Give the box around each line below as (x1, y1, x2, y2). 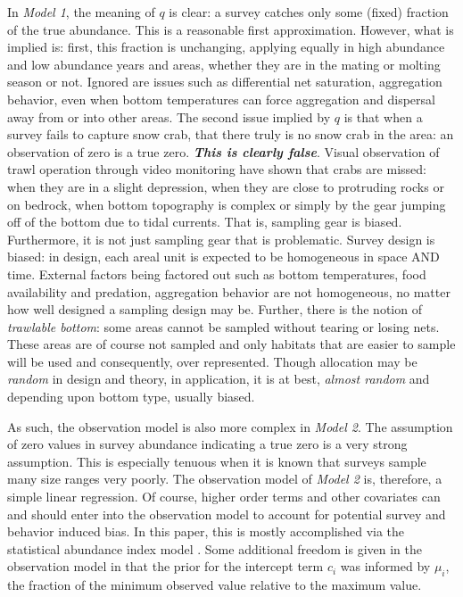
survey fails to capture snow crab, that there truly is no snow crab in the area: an (7, 125, 454, 144)
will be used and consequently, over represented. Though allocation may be (7, 352, 418, 370)
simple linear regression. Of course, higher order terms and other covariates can (7, 487, 441, 506)
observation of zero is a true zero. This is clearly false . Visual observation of (7, 142, 440, 161)
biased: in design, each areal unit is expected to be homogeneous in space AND (7, 247, 440, 266)
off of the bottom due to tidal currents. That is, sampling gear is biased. (7, 212, 402, 231)
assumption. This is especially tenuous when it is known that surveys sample (7, 452, 426, 470)
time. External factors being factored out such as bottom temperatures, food (7, 264, 426, 283)
